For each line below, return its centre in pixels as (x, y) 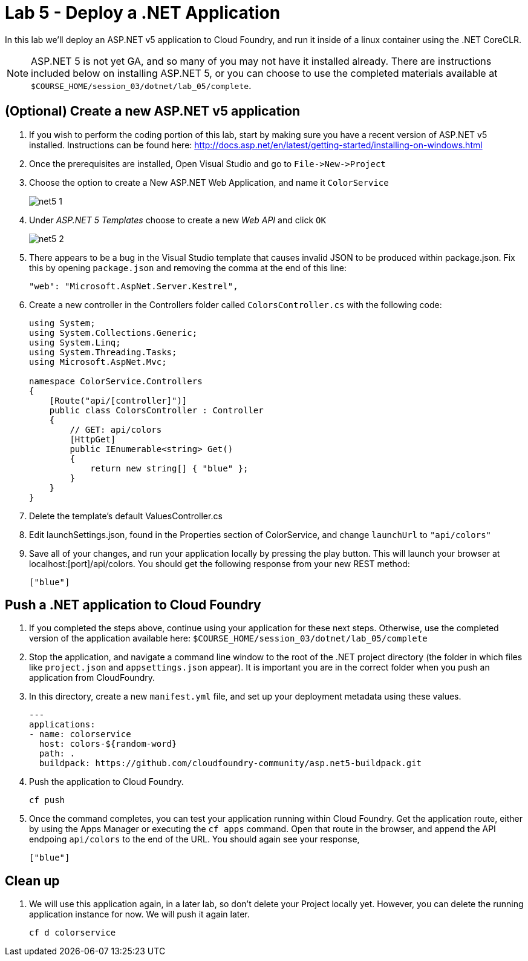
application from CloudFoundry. (92, 678)
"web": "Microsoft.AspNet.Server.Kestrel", (134, 286)
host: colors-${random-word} (108, 744)
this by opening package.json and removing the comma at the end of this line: (188, 267)
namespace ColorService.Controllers (116, 381)
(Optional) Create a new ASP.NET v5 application (153, 111)
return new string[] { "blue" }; (169, 468)
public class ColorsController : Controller (156, 410)
